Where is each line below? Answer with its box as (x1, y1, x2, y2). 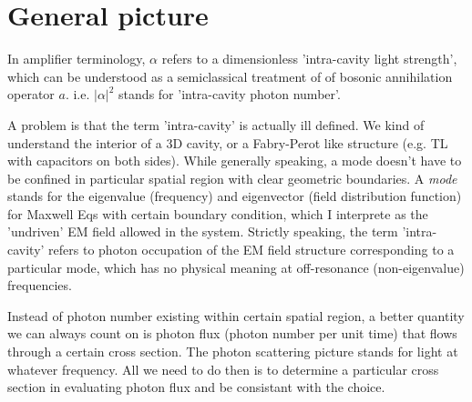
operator (7, 85, 55, 104)
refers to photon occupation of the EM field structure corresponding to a (48, 240, 455, 259)
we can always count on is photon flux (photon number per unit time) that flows (7, 324, 457, 343)
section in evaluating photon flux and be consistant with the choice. (7, 377, 385, 397)
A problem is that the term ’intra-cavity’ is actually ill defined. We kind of (7, 115, 425, 134)
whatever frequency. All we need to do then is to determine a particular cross (7, 359, 439, 378)
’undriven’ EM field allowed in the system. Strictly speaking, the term (7, 222, 398, 241)
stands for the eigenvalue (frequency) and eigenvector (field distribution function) (7, 186, 462, 206)
